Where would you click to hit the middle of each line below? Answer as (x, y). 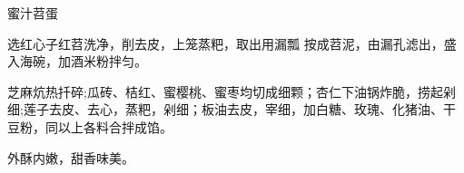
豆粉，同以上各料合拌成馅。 (90, 126)
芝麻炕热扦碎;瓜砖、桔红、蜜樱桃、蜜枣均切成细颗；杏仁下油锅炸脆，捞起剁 (232, 91)
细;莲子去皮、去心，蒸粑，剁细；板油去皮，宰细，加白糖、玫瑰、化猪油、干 (232, 109)
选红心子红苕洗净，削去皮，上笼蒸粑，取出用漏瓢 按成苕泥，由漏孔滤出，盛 (232, 43)
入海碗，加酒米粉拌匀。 (77, 61)
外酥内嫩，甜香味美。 (71, 157)
